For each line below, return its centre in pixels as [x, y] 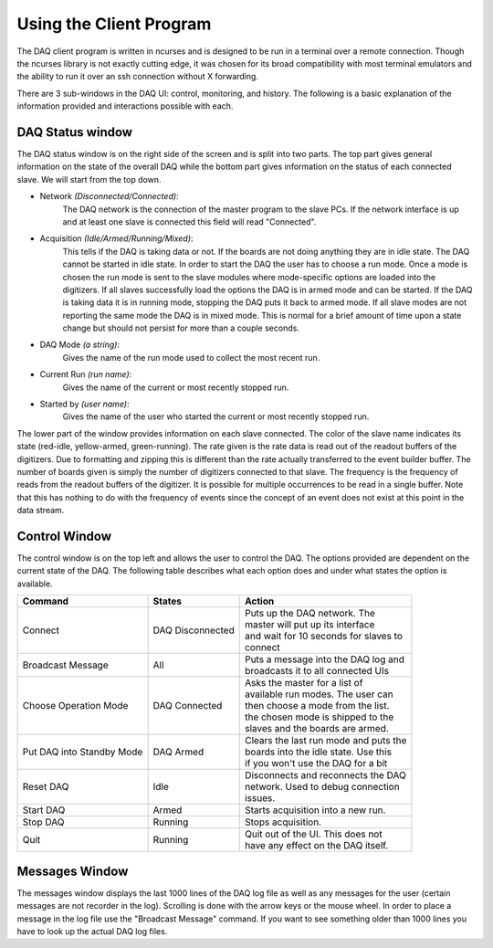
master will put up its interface [310, 625]
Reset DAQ [46, 787]
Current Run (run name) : [86, 374]
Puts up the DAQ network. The [310, 614]
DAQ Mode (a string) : [80, 345]
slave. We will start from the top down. [89, 179]
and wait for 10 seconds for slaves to [324, 637]
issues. [260, 798]
